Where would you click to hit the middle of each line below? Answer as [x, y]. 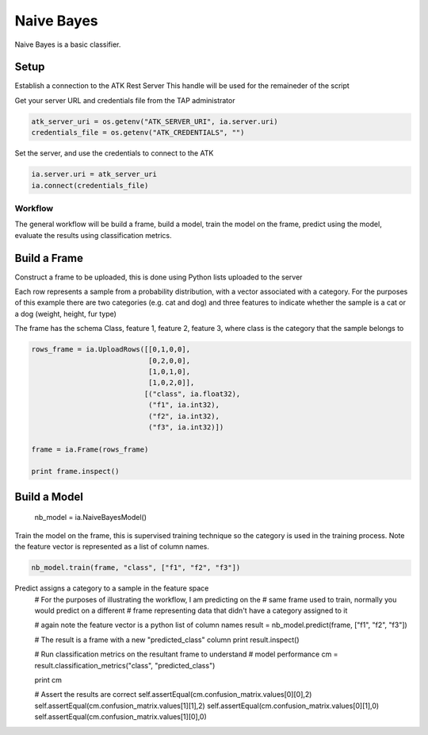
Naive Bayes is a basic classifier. [68, 44]
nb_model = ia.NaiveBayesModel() [90, 518]
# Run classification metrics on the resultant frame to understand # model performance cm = [186, 654]
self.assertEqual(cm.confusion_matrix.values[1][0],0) [121, 717]
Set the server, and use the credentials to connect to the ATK [114, 153]
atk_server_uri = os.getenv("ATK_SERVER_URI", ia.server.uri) [155, 121]
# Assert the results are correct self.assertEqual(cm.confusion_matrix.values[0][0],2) [173, 695]
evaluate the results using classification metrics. [93, 235]
